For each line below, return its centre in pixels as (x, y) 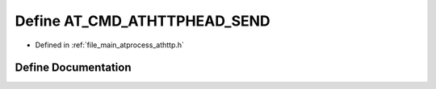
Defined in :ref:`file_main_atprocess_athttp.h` (110, 45)
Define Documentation (73, 68)
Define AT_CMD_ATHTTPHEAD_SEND (143, 21)
